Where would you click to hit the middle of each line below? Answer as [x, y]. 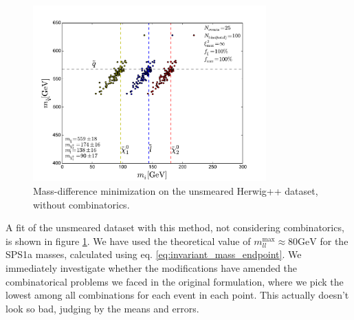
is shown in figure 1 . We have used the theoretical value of [128, 241]
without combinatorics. [81, 204]
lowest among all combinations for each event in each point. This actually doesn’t [177, 295]
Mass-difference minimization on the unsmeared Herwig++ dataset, [176, 190]
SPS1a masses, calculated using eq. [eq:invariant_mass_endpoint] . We [154, 254]
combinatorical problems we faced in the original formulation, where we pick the [175, 281]
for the [334, 241]
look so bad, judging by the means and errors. [102, 308]
